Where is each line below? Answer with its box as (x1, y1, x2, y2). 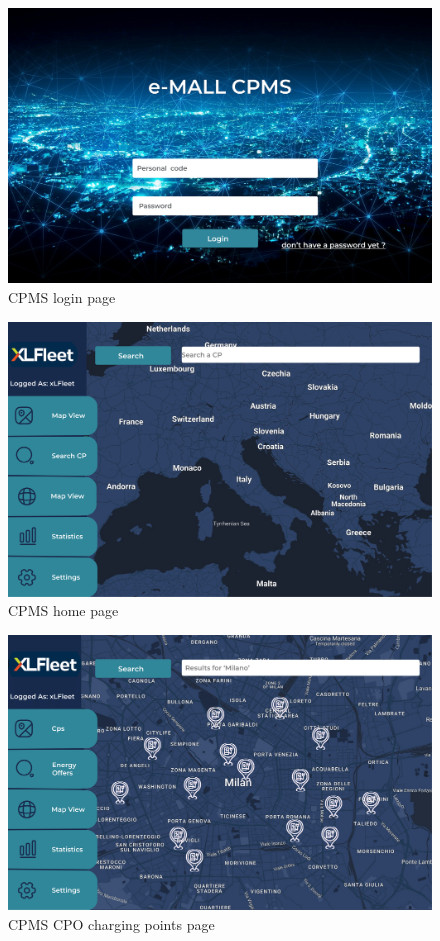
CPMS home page (8, 600, 119, 621)
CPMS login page (8, 286, 116, 307)
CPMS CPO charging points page (8, 914, 215, 934)
